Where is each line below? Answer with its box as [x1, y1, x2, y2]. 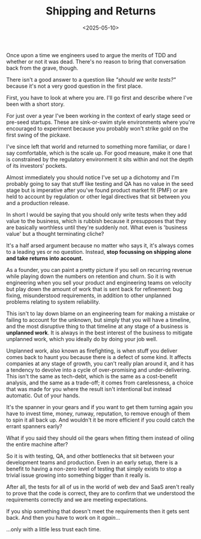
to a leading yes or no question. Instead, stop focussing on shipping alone [6, 248, 192, 255]
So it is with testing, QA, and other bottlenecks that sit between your [6, 452, 175, 460]
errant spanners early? [6, 422, 62, 430]
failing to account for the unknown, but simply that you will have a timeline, [6, 316, 191, 323]
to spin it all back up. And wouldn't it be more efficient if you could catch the [6, 416, 195, 423]
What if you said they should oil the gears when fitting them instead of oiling [6, 434, 194, 442]
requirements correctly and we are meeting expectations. [6, 496, 148, 503]
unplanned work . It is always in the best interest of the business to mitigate [6, 329, 193, 336]
